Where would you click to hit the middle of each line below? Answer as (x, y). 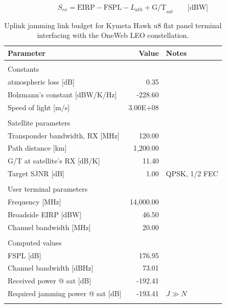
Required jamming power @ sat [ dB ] (65, 293)
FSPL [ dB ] (25, 255)
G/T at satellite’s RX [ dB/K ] (54, 161)
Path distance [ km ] (37, 148)
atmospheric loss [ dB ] (41, 81)
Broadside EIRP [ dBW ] (45, 214)
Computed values (35, 242)
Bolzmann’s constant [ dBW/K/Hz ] (62, 94)
